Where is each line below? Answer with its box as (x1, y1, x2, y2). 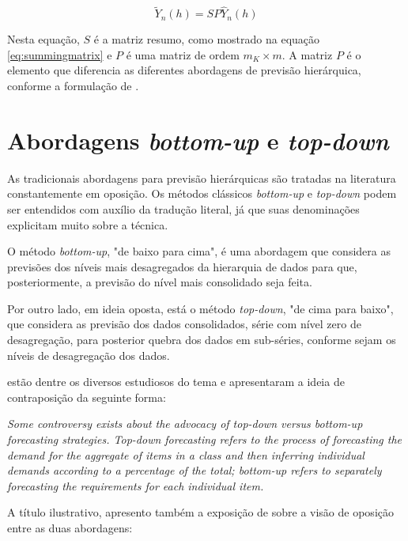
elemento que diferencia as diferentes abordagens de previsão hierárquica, (7, 62, 361, 78)
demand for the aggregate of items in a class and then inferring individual (7, 446, 365, 463)
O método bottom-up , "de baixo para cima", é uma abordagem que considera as (7, 243, 391, 259)
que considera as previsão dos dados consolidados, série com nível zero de (7, 316, 361, 332)
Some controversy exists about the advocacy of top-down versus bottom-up (7, 415, 363, 432)
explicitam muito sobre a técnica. (7, 216, 168, 233)
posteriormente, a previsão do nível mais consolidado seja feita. (7, 274, 312, 290)
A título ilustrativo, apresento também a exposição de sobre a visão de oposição (7, 504, 394, 520)
